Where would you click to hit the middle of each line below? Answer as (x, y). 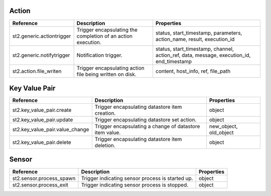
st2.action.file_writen (37, 71)
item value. (108, 133)
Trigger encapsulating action (111, 68)
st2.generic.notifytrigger (41, 55)
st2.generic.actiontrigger (42, 36)
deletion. (105, 145)
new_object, (223, 126)
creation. (105, 113)
